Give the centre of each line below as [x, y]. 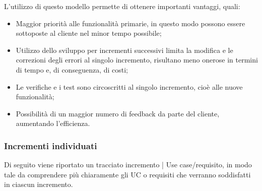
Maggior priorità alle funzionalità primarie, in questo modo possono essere [130, 23]
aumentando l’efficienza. [53, 123]
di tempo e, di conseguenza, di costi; [72, 69]
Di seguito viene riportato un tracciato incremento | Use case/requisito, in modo [128, 165]
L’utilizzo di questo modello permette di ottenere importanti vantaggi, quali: [122, 6]
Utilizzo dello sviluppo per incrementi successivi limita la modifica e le [124, 50]
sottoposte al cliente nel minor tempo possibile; [89, 33]
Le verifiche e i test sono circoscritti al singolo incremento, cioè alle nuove [129, 86]
